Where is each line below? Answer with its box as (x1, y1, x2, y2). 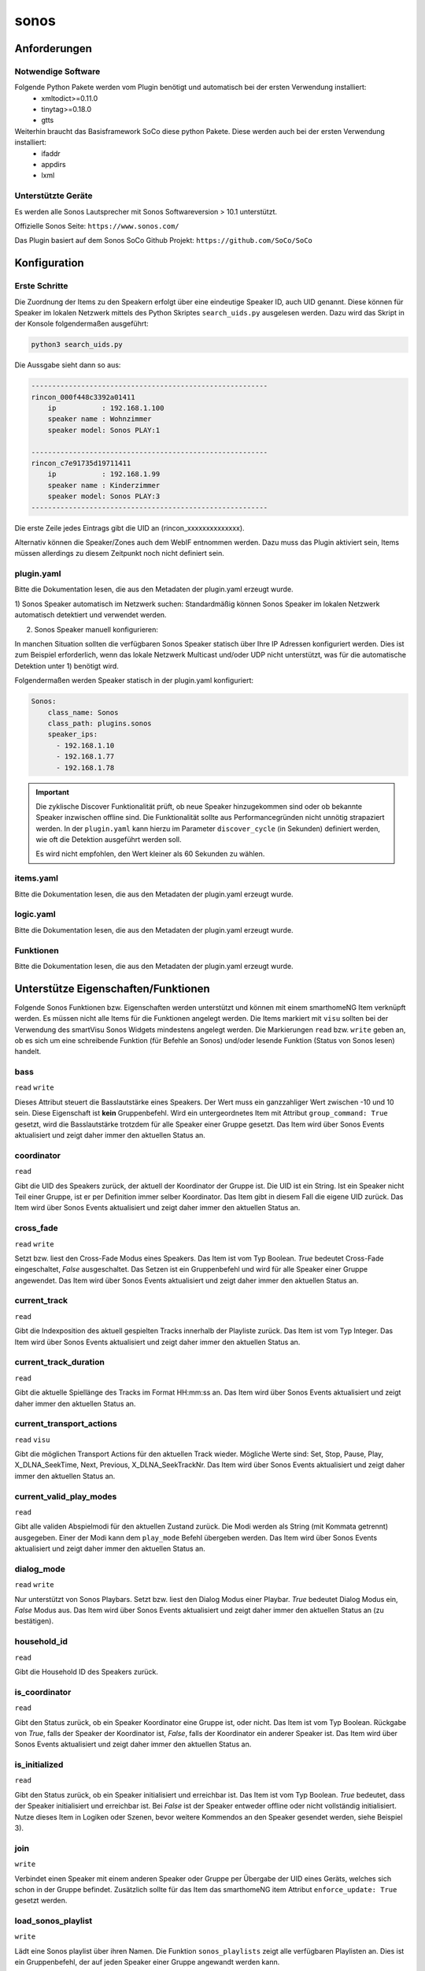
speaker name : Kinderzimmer (47, 481, 161, 490)
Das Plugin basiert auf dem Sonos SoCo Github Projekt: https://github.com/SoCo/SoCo (14, 236, 312, 245)
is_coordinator (14, 1686, 72, 1697)
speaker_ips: (47, 730, 98, 739)
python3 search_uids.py (31, 340, 124, 349)
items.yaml (14, 873, 59, 884)
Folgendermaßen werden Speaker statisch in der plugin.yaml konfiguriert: (14, 676, 253, 685)
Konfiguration (14, 256, 84, 270)
